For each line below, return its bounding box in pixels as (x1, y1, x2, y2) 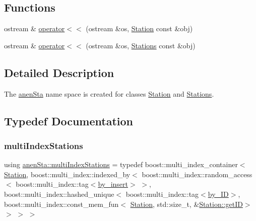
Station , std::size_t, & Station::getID (130, 198, 243, 209)
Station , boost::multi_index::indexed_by (4, 169, 131, 179)
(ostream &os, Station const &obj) (86, 23, 193, 34)
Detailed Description (4, 64, 114, 80)
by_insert (98, 179, 129, 189)
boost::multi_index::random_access (142, 169, 252, 179)
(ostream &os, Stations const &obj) (86, 40, 196, 50)
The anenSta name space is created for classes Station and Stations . (4, 88, 214, 99)
